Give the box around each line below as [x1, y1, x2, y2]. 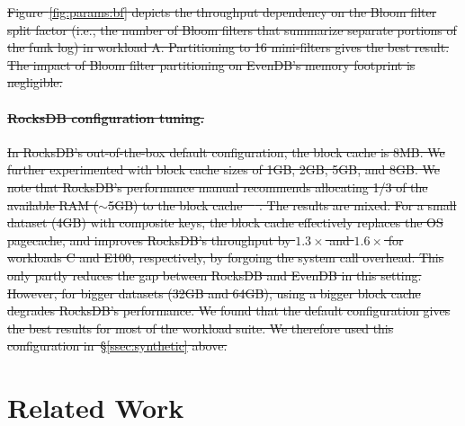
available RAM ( [7, 195, 99, 214]
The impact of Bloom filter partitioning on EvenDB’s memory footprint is [7, 55, 416, 74]
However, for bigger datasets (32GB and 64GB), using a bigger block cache [7, 283, 421, 302]
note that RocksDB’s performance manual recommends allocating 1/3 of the [7, 177, 428, 196]
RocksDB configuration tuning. [7, 108, 205, 127]
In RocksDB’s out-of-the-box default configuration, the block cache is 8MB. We [7, 142, 445, 161]
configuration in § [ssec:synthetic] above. [7, 336, 228, 355]
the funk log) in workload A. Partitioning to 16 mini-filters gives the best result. [7, 38, 450, 57]
